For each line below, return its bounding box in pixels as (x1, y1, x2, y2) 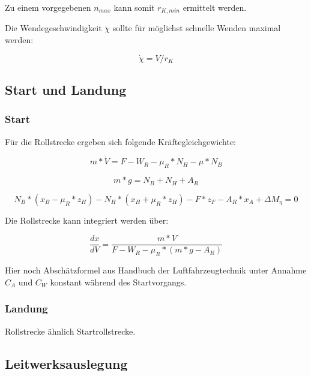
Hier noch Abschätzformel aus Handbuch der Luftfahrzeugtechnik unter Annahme (5, 264, 307, 276)
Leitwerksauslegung (5, 354, 128, 372)
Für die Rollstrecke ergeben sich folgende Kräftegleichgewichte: (5, 135, 236, 148)
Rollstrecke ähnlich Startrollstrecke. (5, 324, 136, 337)
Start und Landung (5, 80, 127, 99)
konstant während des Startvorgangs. (50, 275, 187, 288)
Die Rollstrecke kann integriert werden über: (5, 213, 169, 226)
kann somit (113, 1, 155, 13)
